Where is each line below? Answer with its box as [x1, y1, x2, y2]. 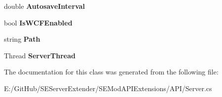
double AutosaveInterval [4, 1, 85, 11]
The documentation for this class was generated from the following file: [4, 67, 219, 77]
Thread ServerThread [4, 50, 76, 60]
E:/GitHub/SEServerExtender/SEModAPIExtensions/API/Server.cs [4, 83, 212, 93]
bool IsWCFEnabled [4, 17, 73, 27]
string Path [4, 34, 40, 44]
